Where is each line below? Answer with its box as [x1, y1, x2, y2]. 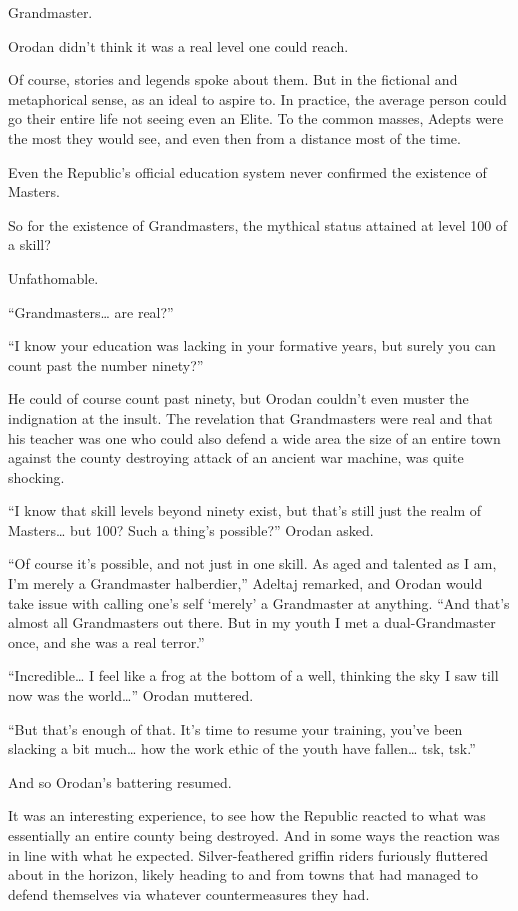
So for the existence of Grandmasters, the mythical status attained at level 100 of [8, 214, 508, 235]
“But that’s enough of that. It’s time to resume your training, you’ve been [8, 718, 463, 739]
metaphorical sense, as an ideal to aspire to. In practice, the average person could [8, 88, 507, 109]
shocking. [8, 466, 65, 487]
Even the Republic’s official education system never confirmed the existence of [8, 161, 487, 182]
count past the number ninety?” [8, 354, 204, 375]
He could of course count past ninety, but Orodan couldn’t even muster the [8, 388, 469, 409]
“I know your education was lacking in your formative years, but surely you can [8, 335, 496, 356]
